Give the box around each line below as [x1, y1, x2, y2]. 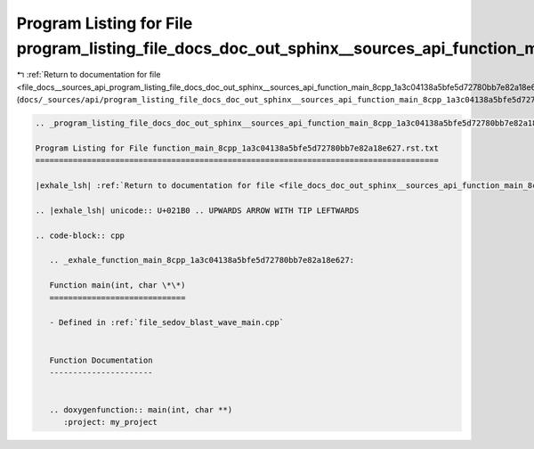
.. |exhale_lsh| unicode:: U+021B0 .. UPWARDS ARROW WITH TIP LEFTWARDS [35, 205, 360, 216]
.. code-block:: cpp [35, 230, 125, 241]
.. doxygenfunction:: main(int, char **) [49, 405, 233, 415]
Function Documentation [49, 355, 153, 365]
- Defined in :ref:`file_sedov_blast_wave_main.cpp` [49, 317, 285, 328]
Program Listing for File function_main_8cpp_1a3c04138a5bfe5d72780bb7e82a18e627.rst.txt [35, 143, 440, 153]
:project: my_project [63, 417, 158, 428]
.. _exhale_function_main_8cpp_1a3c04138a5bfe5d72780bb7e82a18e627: [49, 255, 355, 265]
